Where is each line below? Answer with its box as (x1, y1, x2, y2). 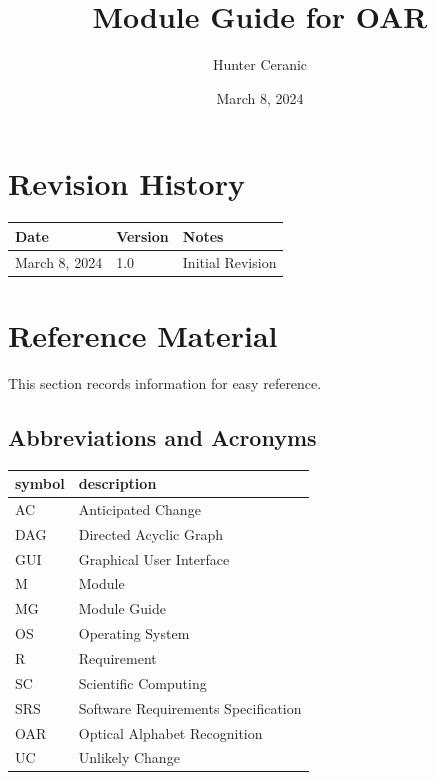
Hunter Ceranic (212, 54, 308, 75)
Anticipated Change (78, 498, 201, 519)
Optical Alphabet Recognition (78, 722, 263, 743)
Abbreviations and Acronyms (8, 421, 317, 452)
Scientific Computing (78, 672, 207, 693)
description (78, 473, 157, 494)
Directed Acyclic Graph (78, 523, 223, 544)
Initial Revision (182, 251, 277, 272)
